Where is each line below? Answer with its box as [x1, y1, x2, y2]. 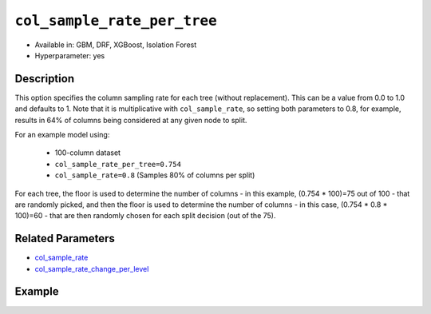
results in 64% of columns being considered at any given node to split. [14, 115, 247, 125]
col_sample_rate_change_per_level [34, 264, 149, 273]
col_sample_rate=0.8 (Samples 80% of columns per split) [54, 170, 255, 180]
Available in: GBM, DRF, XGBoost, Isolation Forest [34, 40, 197, 50]
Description [14, 72, 75, 85]
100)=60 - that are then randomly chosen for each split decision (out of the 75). [14, 211, 276, 221]
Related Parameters [14, 232, 116, 245]
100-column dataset [54, 148, 121, 157]
